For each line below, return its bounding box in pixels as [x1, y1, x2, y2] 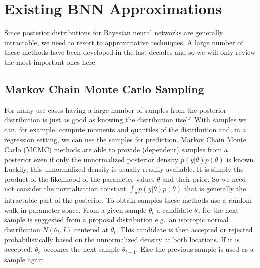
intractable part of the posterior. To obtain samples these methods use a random [4, 195, 252, 205]
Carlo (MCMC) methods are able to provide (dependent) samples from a [4, 144, 228, 155]
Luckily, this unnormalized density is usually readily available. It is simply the [4, 164, 244, 174]
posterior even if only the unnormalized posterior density [4, 154, 179, 164]
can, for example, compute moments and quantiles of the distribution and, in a [4, 124, 246, 135]
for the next [202, 204, 239, 215]
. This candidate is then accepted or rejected [116, 224, 253, 235]
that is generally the [184, 183, 246, 194]
